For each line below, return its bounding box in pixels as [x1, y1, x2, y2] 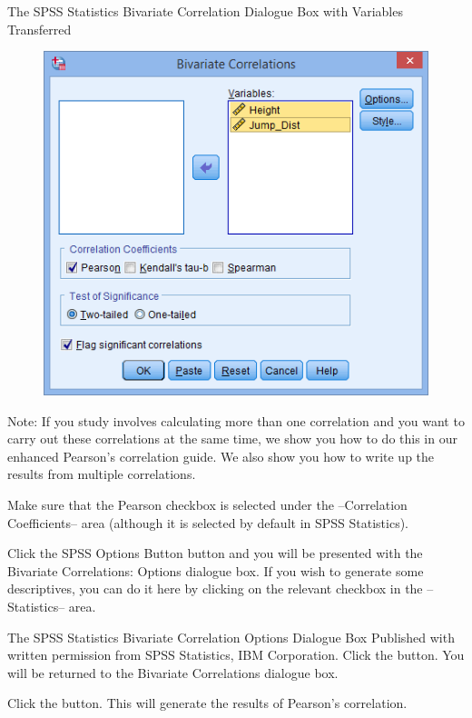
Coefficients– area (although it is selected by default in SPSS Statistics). [7, 513, 409, 532]
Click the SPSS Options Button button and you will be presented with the [7, 543, 423, 563]
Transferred [7, 19, 72, 38]
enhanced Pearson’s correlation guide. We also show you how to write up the [7, 446, 435, 465]
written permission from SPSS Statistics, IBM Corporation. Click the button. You [7, 645, 465, 664]
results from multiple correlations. [7, 464, 196, 484]
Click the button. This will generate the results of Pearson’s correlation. [7, 693, 408, 713]
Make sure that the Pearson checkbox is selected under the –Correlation [7, 494, 408, 514]
